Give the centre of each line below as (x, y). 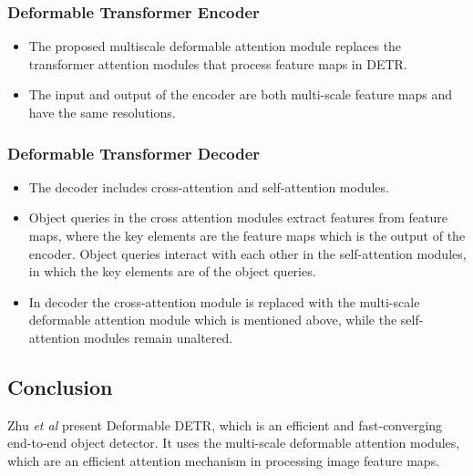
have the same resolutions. (102, 112)
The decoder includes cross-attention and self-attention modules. (209, 186)
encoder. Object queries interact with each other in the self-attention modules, (247, 253)
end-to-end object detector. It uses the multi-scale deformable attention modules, (234, 443)
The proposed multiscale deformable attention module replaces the (215, 46)
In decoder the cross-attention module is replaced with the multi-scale (224, 301)
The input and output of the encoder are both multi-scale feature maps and (241, 94)
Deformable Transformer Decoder (134, 153)
